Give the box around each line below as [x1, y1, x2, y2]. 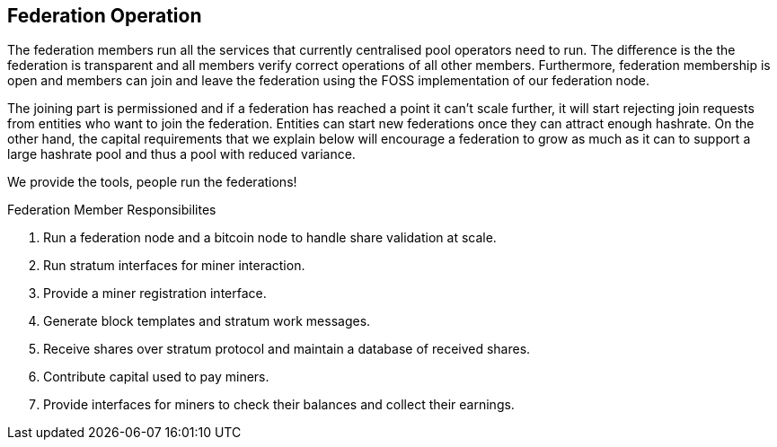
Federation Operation [7, 4, 202, 27]
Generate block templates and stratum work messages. [43, 313, 371, 329]
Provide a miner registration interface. [43, 285, 267, 302]
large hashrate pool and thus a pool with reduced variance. [7, 146, 356, 162]
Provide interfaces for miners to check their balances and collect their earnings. [43, 397, 515, 413]
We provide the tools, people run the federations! [7, 174, 297, 190]
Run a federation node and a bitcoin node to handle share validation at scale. [43, 230, 497, 246]
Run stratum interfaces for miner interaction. [43, 258, 305, 274]
